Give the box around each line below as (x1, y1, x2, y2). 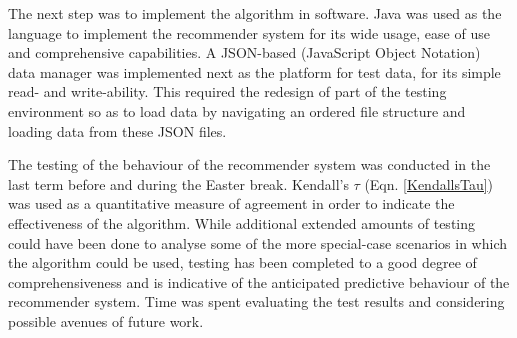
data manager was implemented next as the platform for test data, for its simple (8, 61, 501, 82)
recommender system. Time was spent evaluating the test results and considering (8, 291, 505, 312)
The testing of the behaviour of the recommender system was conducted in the (8, 154, 491, 175)
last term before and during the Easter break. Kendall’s (8, 173, 349, 194)
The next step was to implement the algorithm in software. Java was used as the (8, 3, 502, 23)
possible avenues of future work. (8, 310, 204, 331)
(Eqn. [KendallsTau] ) (364, 173, 494, 194)
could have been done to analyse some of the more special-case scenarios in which (8, 232, 508, 253)
